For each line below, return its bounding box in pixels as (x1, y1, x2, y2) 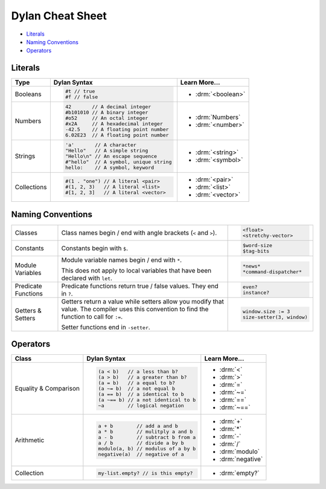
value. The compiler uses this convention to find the (61, 305, 209, 313)
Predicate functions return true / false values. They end (61, 282, 219, 290)
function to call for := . (61, 312, 123, 320)
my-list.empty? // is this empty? (98, 470, 193, 476)
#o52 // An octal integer (65, 115, 149, 121)
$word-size (242, 242, 273, 248)
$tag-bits (242, 248, 270, 254)
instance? (242, 289, 270, 296)
